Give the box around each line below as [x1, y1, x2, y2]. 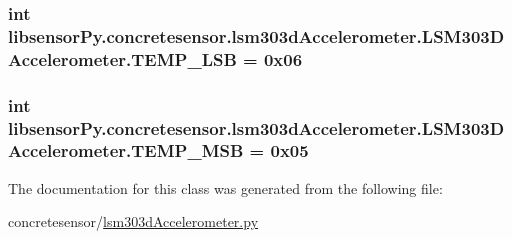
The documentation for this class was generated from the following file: [8, 177, 443, 198]
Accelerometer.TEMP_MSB [8, 138, 244, 163]
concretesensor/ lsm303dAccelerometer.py [8, 211, 259, 232]
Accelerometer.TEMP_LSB [8, 46, 237, 71]
